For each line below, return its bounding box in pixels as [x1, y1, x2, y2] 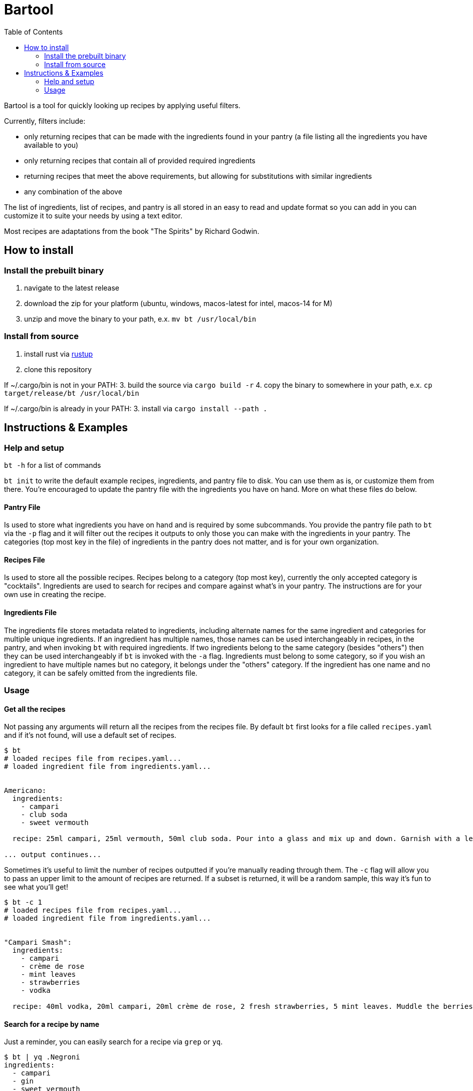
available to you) [24, 140, 79, 149]
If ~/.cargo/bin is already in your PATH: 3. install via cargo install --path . [4, 404, 268, 413]
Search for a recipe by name [4, 1019, 100, 1028]
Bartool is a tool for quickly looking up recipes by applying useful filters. [4, 101, 241, 110]
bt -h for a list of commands [4, 460, 101, 469]
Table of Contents [4, 27, 63, 36]
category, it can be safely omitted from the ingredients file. [4, 668, 197, 677]
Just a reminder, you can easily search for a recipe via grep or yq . [4, 1037, 223, 1046]
